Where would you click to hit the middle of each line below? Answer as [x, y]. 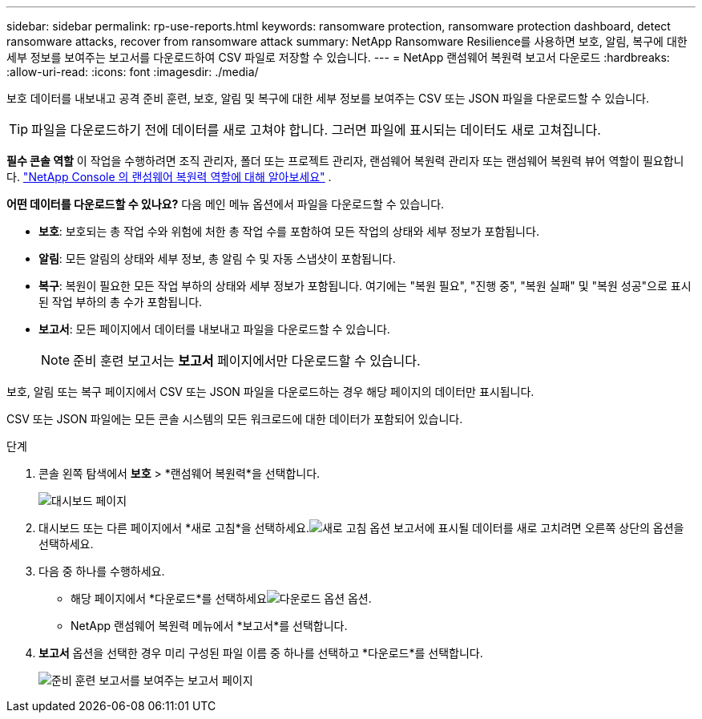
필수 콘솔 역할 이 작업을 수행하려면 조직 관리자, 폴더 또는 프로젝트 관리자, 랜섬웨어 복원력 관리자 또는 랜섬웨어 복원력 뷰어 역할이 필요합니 [345, 161]
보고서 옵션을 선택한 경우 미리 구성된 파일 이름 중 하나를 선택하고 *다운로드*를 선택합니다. [261, 653]
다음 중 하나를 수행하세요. [102, 571]
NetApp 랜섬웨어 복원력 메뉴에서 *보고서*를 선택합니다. [209, 626]
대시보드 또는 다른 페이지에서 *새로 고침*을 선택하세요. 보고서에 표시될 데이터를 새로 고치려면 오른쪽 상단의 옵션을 [361, 528]
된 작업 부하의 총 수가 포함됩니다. [121, 302]
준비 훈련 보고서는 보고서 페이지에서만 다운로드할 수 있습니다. [247, 361]
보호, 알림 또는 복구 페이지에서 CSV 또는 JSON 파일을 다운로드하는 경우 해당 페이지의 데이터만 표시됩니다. [270, 392]
